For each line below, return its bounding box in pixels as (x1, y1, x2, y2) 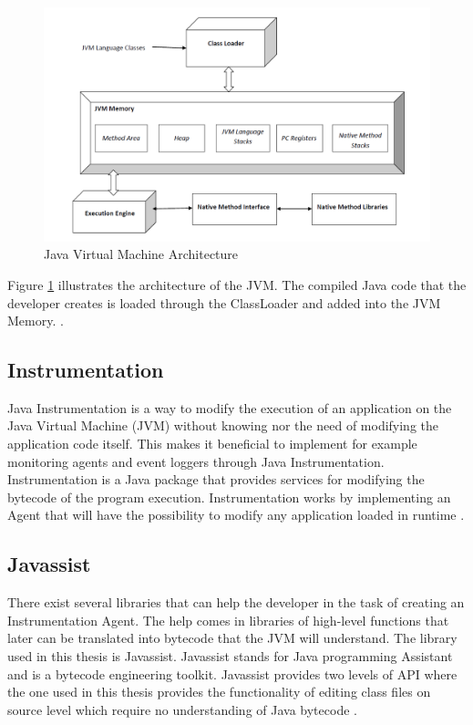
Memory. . (7, 311, 64, 330)
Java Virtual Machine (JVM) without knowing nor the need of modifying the (7, 416, 439, 435)
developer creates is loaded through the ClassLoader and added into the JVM (7, 293, 441, 312)
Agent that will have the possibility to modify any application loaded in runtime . (7, 505, 465, 524)
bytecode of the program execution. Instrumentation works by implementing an (7, 487, 451, 506)
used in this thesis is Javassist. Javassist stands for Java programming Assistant (7, 647, 453, 666)
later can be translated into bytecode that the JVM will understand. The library (7, 628, 458, 647)
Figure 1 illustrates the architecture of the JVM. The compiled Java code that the (7, 274, 467, 294)
